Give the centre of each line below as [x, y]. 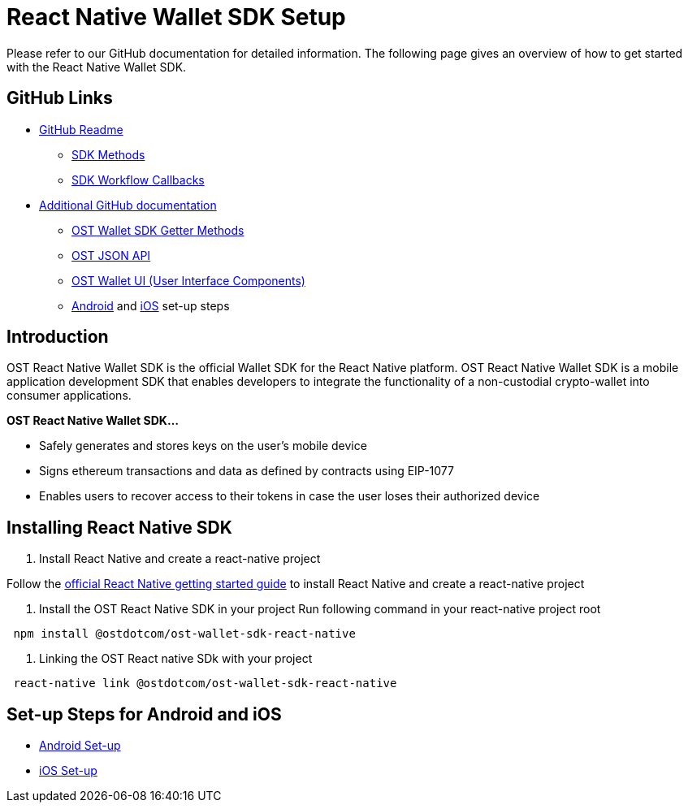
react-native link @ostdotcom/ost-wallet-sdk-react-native [205, 684]
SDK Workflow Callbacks [138, 180]
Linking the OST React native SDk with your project [176, 659]
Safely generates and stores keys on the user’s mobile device [203, 446]
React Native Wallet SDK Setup [176, 17]
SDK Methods [108, 154]
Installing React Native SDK [119, 527]
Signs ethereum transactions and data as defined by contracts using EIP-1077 [247, 471]
